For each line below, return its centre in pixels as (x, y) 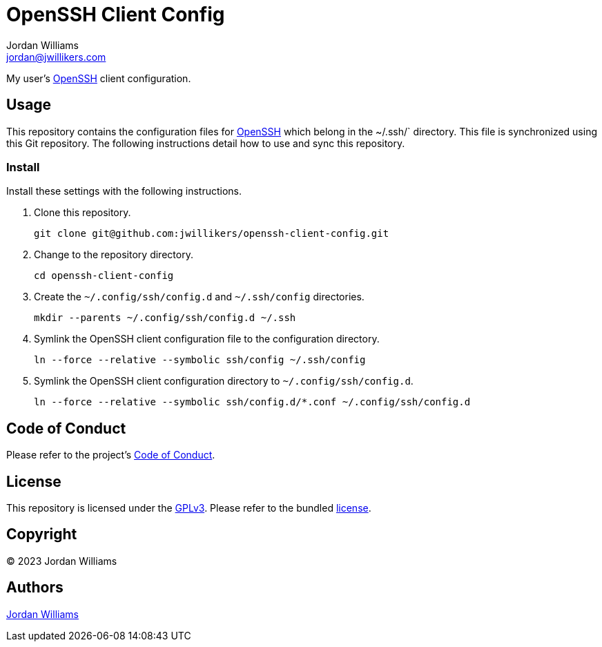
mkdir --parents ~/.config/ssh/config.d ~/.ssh (165, 318)
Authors (35, 588)
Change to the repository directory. (114, 255)
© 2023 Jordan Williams (62, 561)
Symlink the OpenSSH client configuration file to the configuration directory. (207, 339)
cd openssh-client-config (104, 276)
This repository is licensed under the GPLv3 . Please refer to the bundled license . (189, 508)
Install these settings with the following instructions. (124, 191)
